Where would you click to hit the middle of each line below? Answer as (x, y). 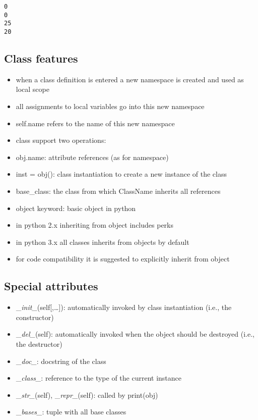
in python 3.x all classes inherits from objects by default (103, 242)
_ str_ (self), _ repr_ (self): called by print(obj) (87, 395)
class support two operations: (61, 140)
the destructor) (39, 344)
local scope (33, 89)
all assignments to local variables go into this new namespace (110, 106)
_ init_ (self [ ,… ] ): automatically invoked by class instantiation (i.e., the (124, 307)
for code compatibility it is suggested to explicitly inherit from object (123, 259)
